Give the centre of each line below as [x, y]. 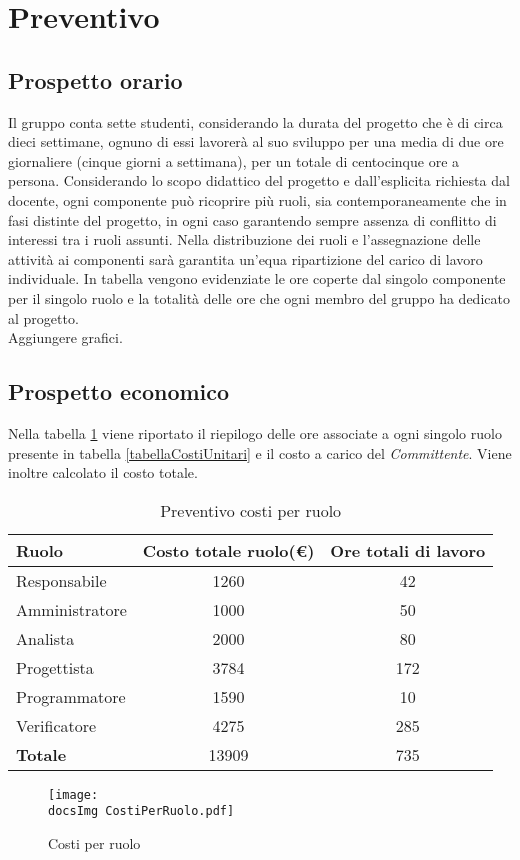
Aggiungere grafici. [65, 337]
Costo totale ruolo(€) [228, 550]
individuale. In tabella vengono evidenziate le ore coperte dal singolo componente [257, 278]
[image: [73, 794]
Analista [45, 638]
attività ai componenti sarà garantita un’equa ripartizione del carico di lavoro [245, 258]
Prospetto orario [95, 79]
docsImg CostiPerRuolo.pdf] [141, 811]
